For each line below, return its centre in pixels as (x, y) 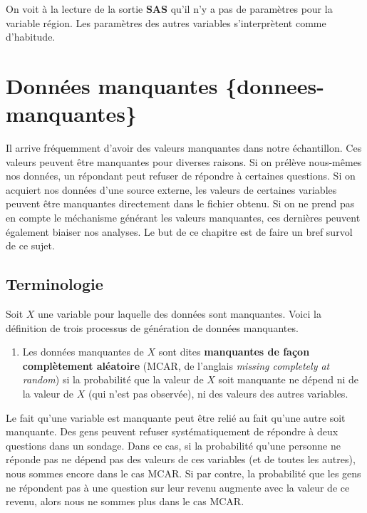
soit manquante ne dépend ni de (289, 379)
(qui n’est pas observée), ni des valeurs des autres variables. (218, 394)
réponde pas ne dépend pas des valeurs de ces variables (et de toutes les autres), (181, 459)
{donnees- (275, 85)
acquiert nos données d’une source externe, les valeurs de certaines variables (171, 189)
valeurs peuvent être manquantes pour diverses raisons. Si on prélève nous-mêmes (184, 161)
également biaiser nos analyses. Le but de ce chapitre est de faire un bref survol (179, 231)
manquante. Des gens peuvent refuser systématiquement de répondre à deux (172, 431)
